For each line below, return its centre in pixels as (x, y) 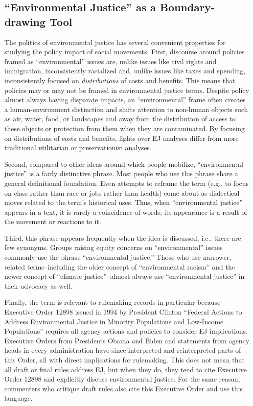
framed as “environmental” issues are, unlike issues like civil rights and (111, 61)
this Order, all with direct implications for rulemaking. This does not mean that (125, 360)
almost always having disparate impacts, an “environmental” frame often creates (125, 100)
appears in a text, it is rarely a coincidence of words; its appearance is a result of (126, 212)
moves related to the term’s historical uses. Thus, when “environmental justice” (124, 202)
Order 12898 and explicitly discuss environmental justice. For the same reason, (122, 379)
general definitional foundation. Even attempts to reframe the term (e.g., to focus (127, 183)
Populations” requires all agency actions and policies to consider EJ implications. (126, 331)
